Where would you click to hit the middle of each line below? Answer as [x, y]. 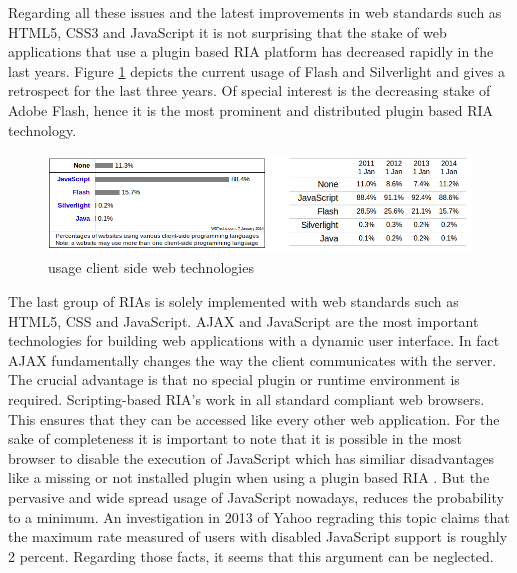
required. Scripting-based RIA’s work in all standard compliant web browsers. [246, 399]
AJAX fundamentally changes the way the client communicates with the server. [252, 359]
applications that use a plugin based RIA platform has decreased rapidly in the [251, 51]
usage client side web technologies [151, 267]
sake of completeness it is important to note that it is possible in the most [235, 438]
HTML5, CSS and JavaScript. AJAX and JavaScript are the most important [243, 320]
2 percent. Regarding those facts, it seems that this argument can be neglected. [251, 555]
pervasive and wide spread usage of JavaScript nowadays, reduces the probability [256, 496]
